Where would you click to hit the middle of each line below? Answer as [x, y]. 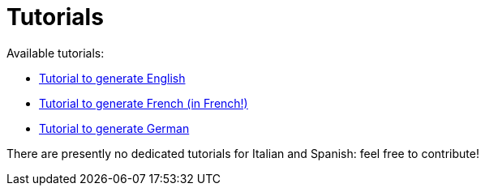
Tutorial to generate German [114, 128]
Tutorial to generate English [112, 78]
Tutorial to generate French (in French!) [144, 103]
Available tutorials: [56, 53]
